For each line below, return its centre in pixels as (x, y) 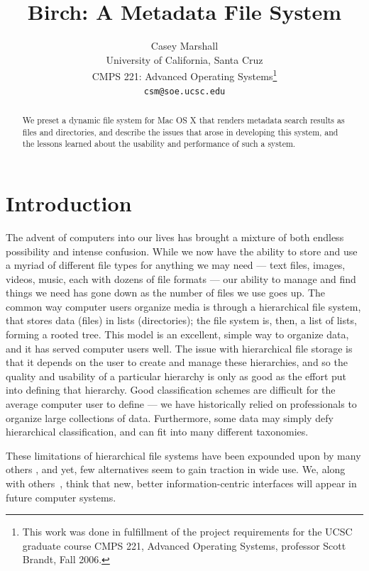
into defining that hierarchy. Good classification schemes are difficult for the (171, 390)
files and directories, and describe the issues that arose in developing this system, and (180, 132)
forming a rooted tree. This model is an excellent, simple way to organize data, (177, 334)
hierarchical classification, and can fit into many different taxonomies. (157, 432)
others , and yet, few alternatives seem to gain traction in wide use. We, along (176, 469)
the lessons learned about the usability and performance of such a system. (159, 144)
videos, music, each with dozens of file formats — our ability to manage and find (181, 278)
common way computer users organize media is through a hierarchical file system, (183, 306)
